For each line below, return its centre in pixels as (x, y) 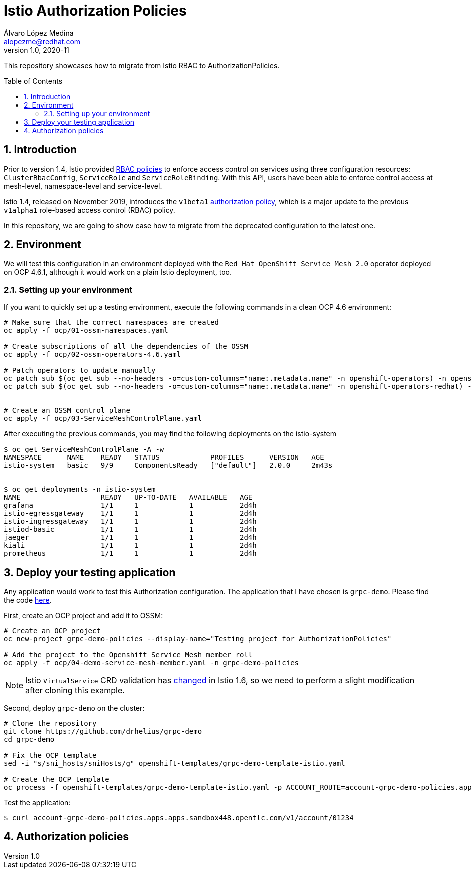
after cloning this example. (75, 691)
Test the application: (37, 803)
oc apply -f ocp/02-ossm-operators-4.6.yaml (93, 355)
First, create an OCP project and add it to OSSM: (84, 616)
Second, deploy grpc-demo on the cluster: (74, 708)
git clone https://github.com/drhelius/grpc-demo (103, 732)
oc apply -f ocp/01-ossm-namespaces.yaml (86, 331)
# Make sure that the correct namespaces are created (111, 323)
